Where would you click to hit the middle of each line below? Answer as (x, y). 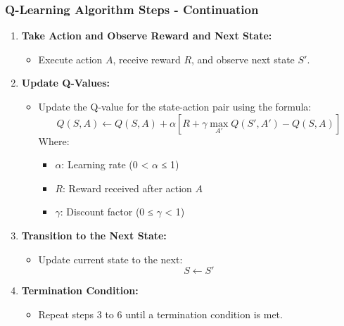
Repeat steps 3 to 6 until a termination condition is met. (160, 314)
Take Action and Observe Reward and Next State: (147, 36)
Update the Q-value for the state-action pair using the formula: (175, 106)
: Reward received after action (127, 188)
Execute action (70, 59)
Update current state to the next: (110, 259)
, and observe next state (243, 59)
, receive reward (147, 59)
